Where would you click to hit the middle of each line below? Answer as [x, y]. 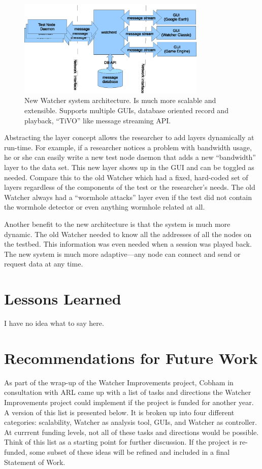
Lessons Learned [63, 299]
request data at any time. [44, 264]
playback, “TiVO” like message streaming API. [98, 120]
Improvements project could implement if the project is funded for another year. [129, 402]
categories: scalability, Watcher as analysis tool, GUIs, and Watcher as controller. [130, 422]
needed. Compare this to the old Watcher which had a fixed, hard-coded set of [126, 177]
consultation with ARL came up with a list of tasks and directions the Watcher [128, 392]
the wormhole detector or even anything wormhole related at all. [105, 207]
